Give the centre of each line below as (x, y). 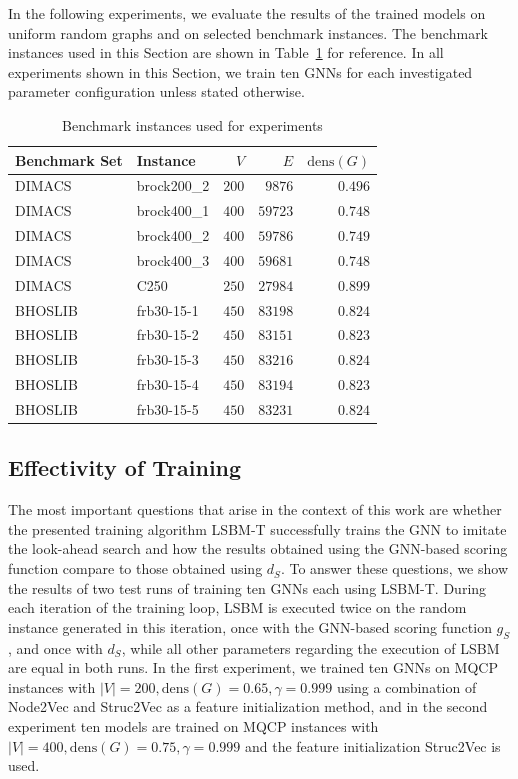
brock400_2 (173, 235)
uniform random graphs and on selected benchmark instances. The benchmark (248, 32)
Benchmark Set (69, 159)
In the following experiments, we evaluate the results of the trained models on (247, 13)
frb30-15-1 (167, 309)
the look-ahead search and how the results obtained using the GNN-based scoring (258, 548)
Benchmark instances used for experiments (192, 124)
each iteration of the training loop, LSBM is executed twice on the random (237, 607)
